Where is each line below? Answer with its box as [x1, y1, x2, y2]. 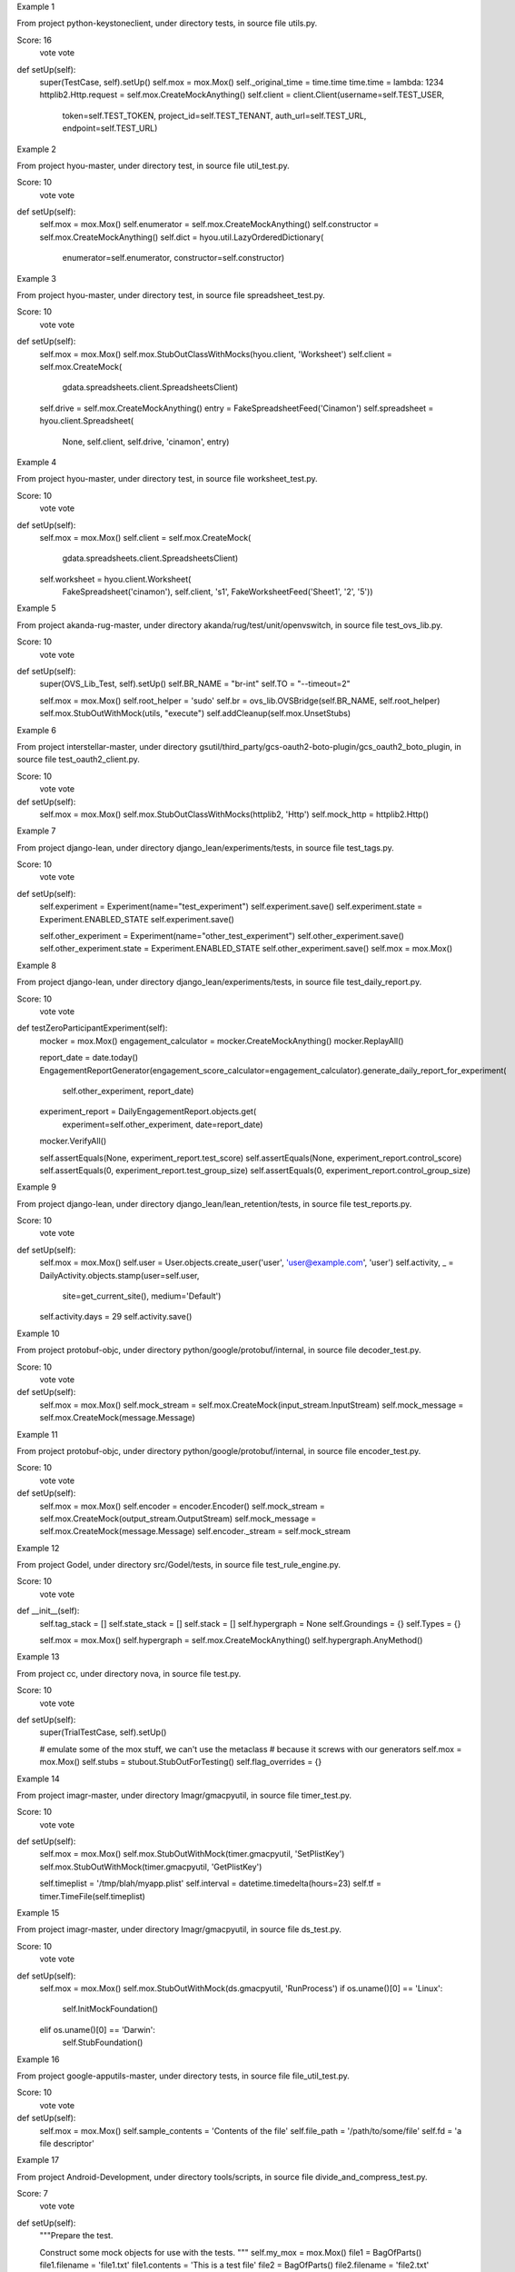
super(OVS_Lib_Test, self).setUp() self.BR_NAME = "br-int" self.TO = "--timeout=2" [39, 678, 352, 690]
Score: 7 [16, 2188, 49, 2199]
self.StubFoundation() [62, 2037, 144, 2048]
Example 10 [16, 1328, 60, 1339]
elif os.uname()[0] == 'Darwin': [39, 2024, 156, 2035]
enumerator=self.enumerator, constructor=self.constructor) [62, 253, 285, 264]
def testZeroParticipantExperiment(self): [16, 1022, 168, 1033]
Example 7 [16, 825, 56, 836]
